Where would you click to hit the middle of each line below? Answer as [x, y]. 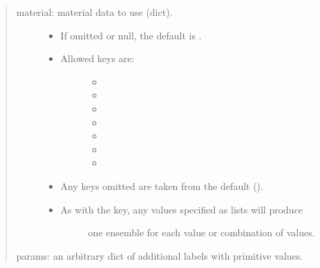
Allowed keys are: [97, 58]
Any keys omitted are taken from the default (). [162, 185]
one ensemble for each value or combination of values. [201, 232]
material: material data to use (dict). [94, 12]
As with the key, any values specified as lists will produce [182, 209]
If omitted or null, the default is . [131, 35]
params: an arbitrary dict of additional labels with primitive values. [160, 255]
